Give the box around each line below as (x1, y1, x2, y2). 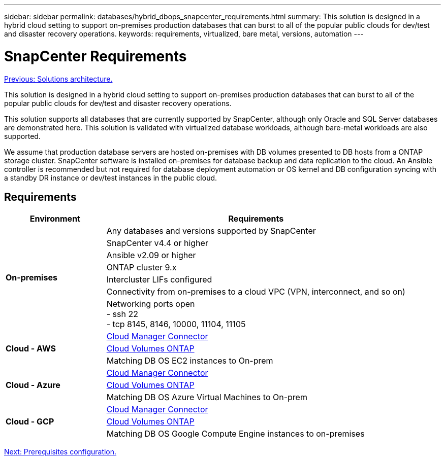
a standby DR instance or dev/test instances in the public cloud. (4, 173, 217, 182)
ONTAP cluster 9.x (106, 262, 177, 273)
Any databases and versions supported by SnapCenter (106, 226, 316, 236)
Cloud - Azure (6, 380, 60, 391)
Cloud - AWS (6, 343, 56, 354)
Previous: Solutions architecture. (4, 74, 113, 83)
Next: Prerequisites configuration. (4, 447, 117, 456)
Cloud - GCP (6, 416, 54, 427)
